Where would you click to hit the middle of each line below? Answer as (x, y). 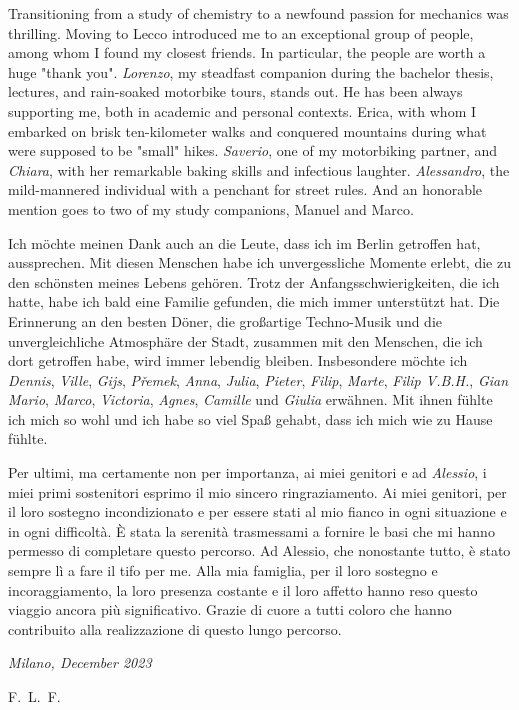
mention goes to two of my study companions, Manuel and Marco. (211, 208)
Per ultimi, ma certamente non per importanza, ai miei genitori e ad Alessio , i (247, 472)
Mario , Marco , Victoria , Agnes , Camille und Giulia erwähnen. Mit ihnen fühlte (250, 399)
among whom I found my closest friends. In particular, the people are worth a (247, 52)
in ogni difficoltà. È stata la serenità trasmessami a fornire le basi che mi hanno (251, 530)
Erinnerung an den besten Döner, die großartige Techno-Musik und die (225, 320)
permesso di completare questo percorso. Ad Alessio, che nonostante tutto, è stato (259, 550)
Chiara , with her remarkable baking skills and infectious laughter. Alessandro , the (259, 169)
